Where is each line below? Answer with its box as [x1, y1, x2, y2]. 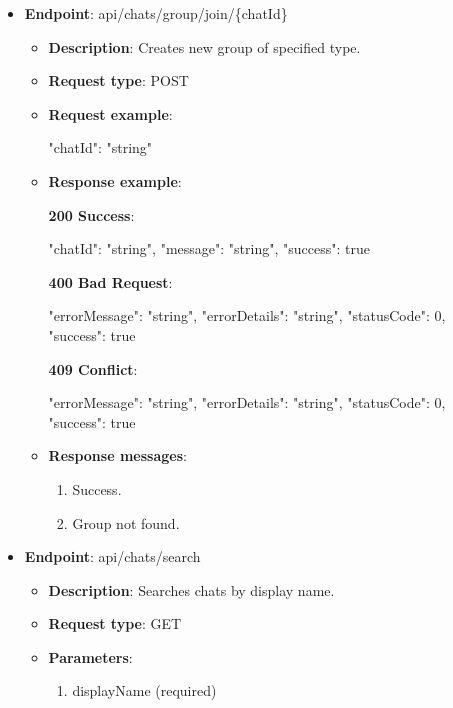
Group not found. [72, 512, 180, 533]
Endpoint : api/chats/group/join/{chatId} [24, 3, 288, 23]
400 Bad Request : [48, 271, 173, 292]
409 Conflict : [48, 358, 138, 379]
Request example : [48, 103, 173, 124]
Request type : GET [48, 613, 182, 634]
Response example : [48, 170, 182, 191]
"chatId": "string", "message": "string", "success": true [48, 238, 370, 259]
